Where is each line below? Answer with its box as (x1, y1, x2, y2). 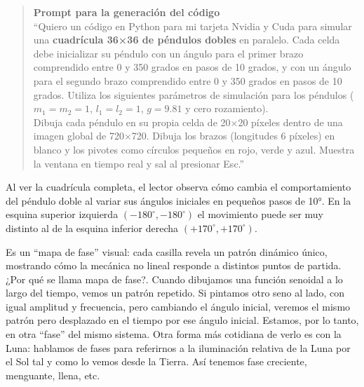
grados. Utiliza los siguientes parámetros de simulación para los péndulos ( (33, 87, 354, 102)
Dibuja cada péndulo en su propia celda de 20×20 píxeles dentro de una (33, 114, 343, 129)
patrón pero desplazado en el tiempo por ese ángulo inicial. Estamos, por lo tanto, (6, 313, 359, 327)
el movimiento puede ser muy (197, 207, 323, 222)
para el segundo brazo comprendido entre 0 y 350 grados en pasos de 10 (33, 73, 342, 88)
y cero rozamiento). (185, 101, 269, 116)
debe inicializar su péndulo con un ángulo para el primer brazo (33, 46, 304, 60)
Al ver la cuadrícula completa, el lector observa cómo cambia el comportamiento (6, 179, 351, 194)
